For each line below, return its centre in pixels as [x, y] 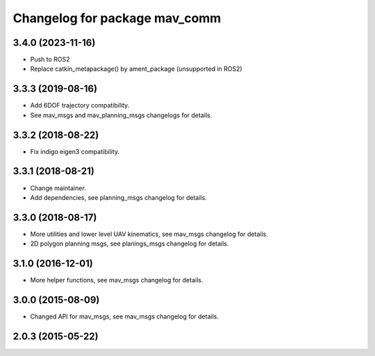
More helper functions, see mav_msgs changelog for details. [117, 280]
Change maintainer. [58, 188]
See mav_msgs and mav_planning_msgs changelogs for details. [121, 115]
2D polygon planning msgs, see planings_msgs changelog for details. [130, 244]
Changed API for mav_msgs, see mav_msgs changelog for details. [124, 316]
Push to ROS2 [50, 60]
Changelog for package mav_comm [117, 18]
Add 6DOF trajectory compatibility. [80, 105]
